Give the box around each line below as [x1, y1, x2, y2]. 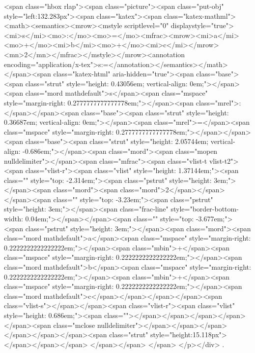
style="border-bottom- [170, 204, 239, 214]
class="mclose [53, 319, 95, 330]
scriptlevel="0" [124, 20, 169, 31]
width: [4, 213, 23, 224]
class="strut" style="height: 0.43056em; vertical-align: [25, 78, 188, 88]
